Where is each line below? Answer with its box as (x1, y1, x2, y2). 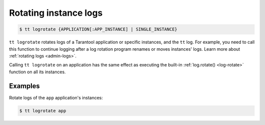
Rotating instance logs (9, 7, 103, 18)
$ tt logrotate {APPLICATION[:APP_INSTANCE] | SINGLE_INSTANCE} (19, 27, 178, 32)
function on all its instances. (9, 69, 66, 75)
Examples (9, 82, 40, 90)
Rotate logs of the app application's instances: (9, 94, 103, 100)
